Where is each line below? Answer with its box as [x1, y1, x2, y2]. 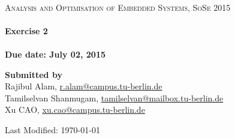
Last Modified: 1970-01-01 [5, 123, 100, 136]
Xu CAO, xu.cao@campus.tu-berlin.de [5, 103, 145, 116]
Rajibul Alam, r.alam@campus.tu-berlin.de [5, 80, 162, 92]
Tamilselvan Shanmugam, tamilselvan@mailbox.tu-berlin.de [5, 91, 224, 104]
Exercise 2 [5, 24, 48, 37]
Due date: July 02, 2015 [5, 47, 106, 60]
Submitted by [5, 68, 62, 80]
